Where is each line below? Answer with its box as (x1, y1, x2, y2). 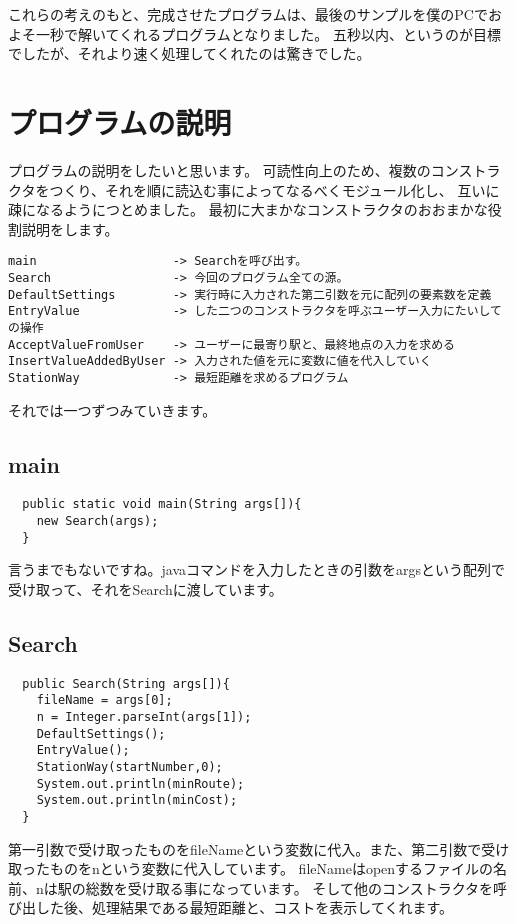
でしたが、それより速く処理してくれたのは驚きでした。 (8, 43, 371, 64)
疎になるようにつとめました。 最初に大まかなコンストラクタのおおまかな (8, 199, 488, 220)
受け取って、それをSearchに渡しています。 (8, 578, 283, 599)
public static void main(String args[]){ (22, 497, 302, 512)
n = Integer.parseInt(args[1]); (36, 710, 252, 724)
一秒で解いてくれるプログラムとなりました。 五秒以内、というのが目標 (35, 23, 501, 44)
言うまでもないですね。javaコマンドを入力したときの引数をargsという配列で (8, 559, 506, 580)
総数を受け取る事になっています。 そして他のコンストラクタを (85, 877, 494, 898)
